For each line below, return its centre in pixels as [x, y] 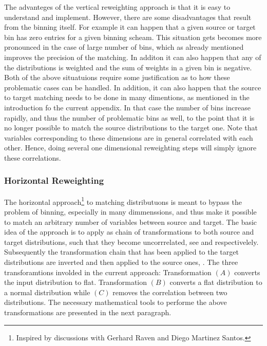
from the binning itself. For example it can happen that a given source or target [130, 27]
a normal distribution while [47, 292]
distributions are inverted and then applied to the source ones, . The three [121, 262]
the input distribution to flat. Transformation [76, 282]
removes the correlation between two [170, 292]
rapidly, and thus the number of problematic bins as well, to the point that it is [129, 117]
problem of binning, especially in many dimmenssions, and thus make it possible [130, 211]
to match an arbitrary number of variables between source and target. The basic [131, 222]
